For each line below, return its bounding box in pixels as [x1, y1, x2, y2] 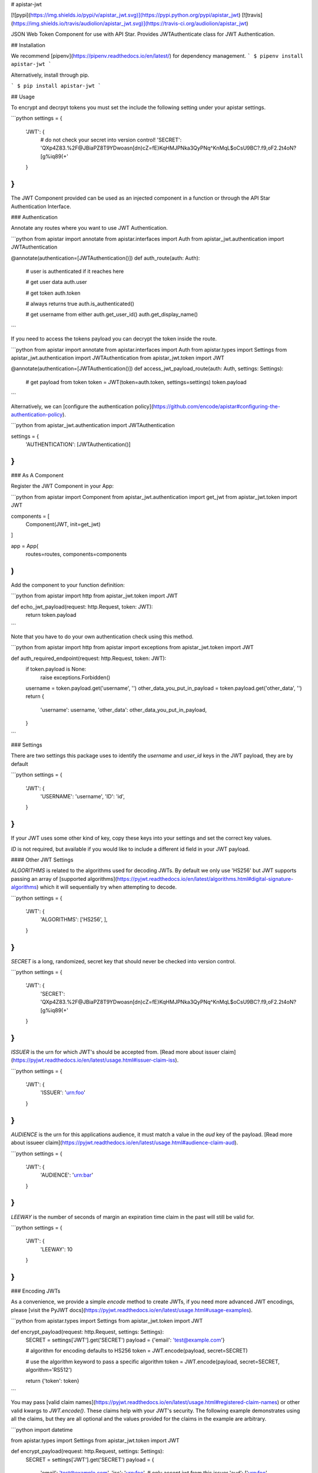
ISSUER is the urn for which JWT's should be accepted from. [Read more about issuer [11, 1048, 220, 1055]
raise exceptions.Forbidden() [40, 673, 111, 681]
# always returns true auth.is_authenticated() [25, 300, 135, 308]
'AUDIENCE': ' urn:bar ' [40, 1171, 94, 1178]
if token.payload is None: [25, 666, 87, 673]
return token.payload [25, 612, 77, 619]
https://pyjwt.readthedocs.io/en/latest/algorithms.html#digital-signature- [117, 875, 294, 882]
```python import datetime [11, 1426, 73, 1433]
